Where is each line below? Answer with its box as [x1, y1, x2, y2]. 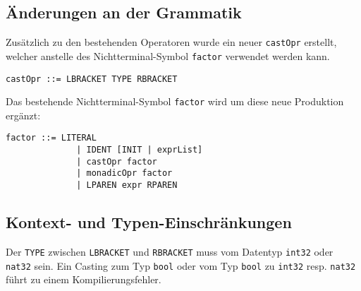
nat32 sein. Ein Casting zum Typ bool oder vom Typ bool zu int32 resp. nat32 [6, 258, 356, 273]
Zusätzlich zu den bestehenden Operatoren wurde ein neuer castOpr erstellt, [6, 35, 337, 49]
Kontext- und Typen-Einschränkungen [6, 211, 292, 233]
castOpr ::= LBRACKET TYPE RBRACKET [6, 73, 178, 84]
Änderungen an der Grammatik [6, 1, 242, 23]
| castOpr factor [76, 156, 157, 167]
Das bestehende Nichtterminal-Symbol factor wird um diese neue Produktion [6, 94, 344, 109]
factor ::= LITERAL [6, 133, 97, 143]
